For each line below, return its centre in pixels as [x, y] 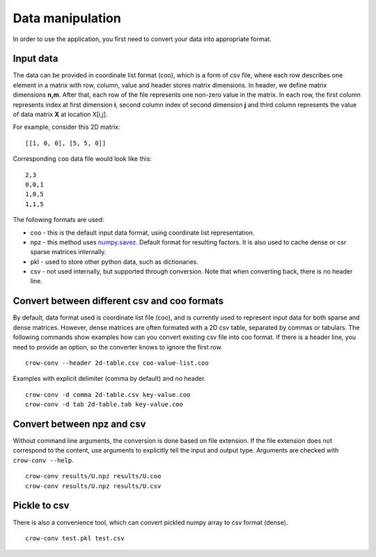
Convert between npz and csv [79, 424]
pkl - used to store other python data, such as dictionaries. [114, 262]
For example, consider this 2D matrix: [66, 127]
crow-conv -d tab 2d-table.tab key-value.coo [104, 405]
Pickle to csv [41, 506]
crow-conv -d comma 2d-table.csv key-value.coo [108, 394]
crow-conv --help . [43, 460]
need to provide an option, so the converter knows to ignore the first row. [118, 347]
